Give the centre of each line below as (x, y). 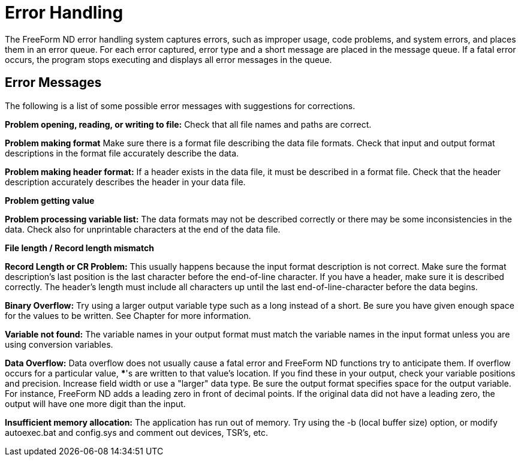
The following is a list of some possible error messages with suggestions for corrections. (180, 106)
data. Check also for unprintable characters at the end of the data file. (143, 229)
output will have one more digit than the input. (95, 403)
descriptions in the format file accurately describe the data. (122, 153)
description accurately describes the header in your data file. (125, 182)
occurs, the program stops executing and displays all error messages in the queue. (168, 59)
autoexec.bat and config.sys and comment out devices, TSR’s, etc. (137, 432)
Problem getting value (50, 200)
